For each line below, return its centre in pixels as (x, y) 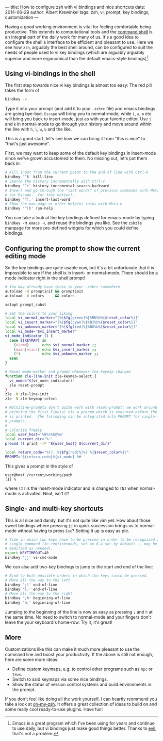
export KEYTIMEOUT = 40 (27, 553)
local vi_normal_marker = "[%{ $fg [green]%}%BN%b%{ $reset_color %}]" (72, 318)
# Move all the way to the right (39, 594)
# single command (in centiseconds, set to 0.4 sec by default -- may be (81, 544)
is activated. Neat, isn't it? (43, 493)
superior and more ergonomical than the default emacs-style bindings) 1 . (77, 58)
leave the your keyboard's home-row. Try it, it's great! (59, 622)
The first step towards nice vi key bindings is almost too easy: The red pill (78, 85)
